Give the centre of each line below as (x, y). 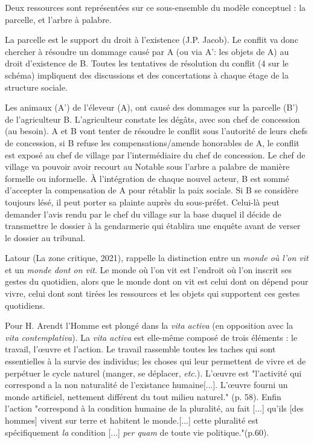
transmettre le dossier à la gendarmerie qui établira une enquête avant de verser (153, 226)
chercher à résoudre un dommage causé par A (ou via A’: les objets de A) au (147, 51)
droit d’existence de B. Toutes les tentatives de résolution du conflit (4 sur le (147, 63)
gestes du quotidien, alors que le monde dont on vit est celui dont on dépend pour (157, 281)
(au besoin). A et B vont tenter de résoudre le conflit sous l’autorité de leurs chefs (156, 131)
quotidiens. (25, 305)
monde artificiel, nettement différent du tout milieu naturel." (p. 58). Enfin (143, 396)
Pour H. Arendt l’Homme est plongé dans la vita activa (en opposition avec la (149, 325)
